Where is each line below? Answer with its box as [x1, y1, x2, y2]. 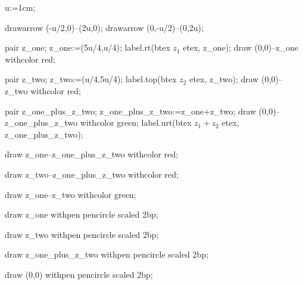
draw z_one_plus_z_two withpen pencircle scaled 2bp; [5, 248, 209, 261]
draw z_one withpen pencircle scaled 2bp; [5, 208, 158, 221]
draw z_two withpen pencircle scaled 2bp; [5, 228, 159, 240]
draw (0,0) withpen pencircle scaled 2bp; [5, 268, 153, 280]
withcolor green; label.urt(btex [80, 116, 192, 129]
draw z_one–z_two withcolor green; [5, 188, 136, 200]
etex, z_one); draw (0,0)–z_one [183, 41, 299, 54]
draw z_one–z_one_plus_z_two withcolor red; [5, 148, 179, 160]
